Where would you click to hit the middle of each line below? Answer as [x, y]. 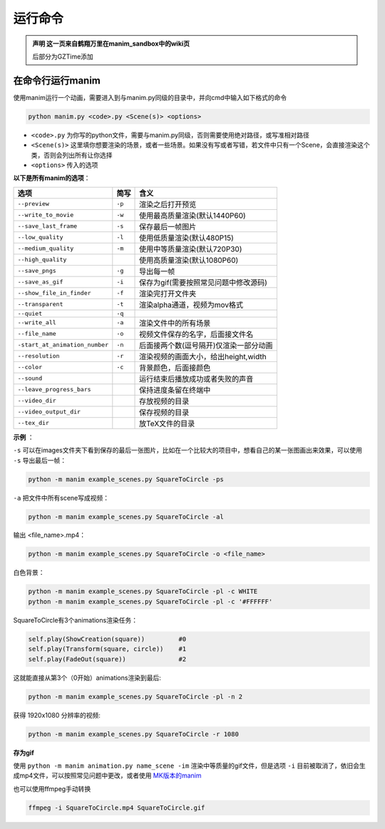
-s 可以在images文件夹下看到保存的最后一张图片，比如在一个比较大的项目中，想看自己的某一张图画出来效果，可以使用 [188, 451]
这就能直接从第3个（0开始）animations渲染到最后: [87, 678]
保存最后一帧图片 [168, 226]
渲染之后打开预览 [168, 204]
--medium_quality [46, 249]
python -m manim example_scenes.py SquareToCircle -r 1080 [133, 734]
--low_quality [40, 237]
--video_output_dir [49, 412]
